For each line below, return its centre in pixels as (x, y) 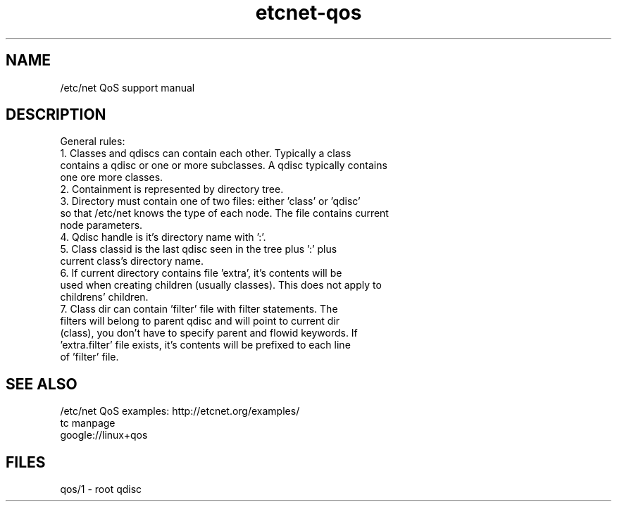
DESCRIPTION (56, 115)
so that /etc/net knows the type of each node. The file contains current (224, 213)
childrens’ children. (104, 297)
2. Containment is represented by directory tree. (172, 189)
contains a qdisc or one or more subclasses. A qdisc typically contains (224, 165)
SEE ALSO (42, 384)
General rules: (93, 142)
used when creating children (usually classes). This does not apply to (221, 285)
